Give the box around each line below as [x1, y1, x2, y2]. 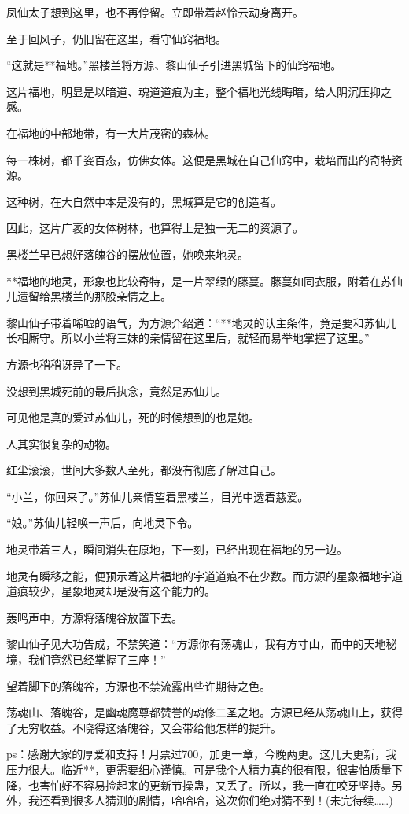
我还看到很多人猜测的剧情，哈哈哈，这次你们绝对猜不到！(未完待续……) [28, 792, 393, 808]
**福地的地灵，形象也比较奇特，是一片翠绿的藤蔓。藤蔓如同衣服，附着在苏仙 [6, 272, 403, 289]
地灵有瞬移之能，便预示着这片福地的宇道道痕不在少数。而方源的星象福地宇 [6, 567, 392, 584]
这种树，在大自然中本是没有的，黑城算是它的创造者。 [6, 193, 282, 209]
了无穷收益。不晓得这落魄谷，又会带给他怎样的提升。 [6, 719, 282, 735]
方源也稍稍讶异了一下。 [6, 355, 127, 372]
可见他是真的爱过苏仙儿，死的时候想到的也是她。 [6, 409, 260, 425]
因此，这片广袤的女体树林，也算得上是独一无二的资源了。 [6, 219, 304, 236]
